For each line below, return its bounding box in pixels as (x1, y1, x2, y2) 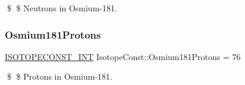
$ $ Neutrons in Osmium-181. (7, 2, 117, 14)
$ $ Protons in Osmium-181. (7, 70, 112, 83)
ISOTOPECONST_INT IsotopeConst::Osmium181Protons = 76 (5, 50, 241, 62)
